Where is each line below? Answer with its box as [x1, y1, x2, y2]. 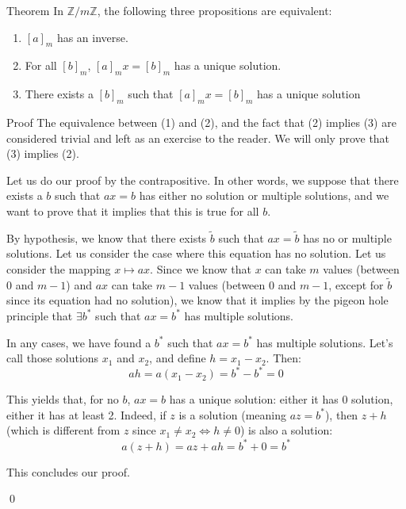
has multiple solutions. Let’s [256, 334, 393, 350]
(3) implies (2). [6, 145, 79, 162]
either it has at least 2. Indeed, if [6, 406, 167, 423]
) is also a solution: [239, 422, 333, 438]
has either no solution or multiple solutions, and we [139, 187, 389, 204]
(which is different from [6, 422, 121, 438]
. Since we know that [150, 260, 252, 277]
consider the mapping [6, 260, 111, 277]
